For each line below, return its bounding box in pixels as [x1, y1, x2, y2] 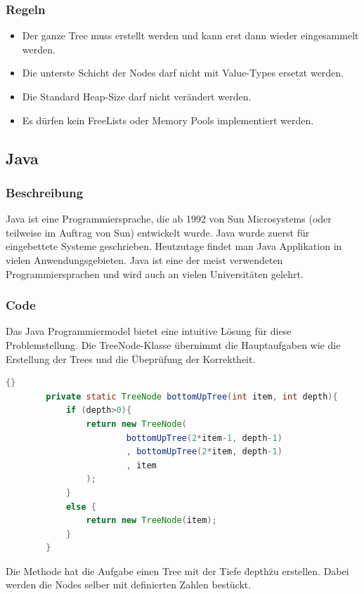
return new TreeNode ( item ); [86, 515, 217, 526]
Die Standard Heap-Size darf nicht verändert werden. [22, 89, 252, 103]
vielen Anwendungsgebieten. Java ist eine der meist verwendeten [6, 252, 283, 267]
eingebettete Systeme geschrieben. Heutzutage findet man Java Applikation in [6, 239, 342, 253]
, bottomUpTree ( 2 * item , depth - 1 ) [126, 447, 282, 457]
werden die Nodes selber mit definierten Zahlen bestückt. [6, 577, 252, 592]
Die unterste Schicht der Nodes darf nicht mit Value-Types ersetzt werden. [22, 65, 344, 80]
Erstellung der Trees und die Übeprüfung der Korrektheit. [6, 351, 256, 366]
